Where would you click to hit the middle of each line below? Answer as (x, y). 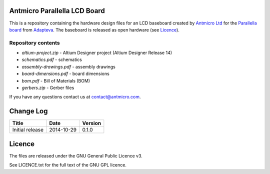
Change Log (28, 111)
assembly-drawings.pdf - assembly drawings (69, 66)
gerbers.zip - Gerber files (48, 88)
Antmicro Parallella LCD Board (57, 11)
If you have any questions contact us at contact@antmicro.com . (75, 97)
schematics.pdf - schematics (52, 59)
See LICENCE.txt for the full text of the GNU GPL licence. (68, 165)
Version (92, 123)
